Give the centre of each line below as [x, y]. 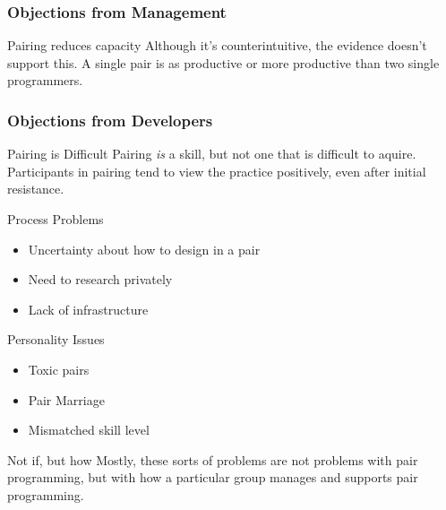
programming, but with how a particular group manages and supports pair [213, 477]
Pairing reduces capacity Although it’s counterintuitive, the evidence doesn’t [217, 45]
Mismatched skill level [89, 430]
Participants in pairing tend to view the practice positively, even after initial [217, 171]
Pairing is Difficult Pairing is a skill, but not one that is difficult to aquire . [212, 154]
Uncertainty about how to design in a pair [144, 249]
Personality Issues [56, 339]
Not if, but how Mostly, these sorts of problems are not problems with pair [213, 459]
